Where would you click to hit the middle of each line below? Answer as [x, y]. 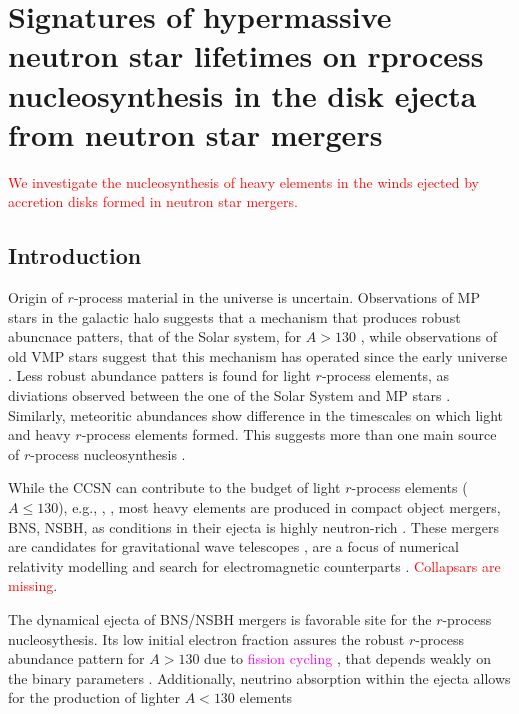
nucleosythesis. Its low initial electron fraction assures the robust [206, 638]
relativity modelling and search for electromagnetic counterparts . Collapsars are [254, 565]
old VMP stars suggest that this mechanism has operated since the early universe [258, 355]
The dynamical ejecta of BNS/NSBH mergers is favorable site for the [220, 618]
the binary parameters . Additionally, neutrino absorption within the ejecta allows [259, 677]
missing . [33, 585]
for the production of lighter [94, 697]
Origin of [35, 297]
